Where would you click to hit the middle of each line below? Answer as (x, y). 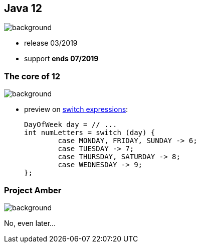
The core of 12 (32, 76)
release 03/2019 (51, 43)
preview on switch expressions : (76, 109)
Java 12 (23, 8)
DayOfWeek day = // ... (71, 125)
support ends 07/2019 (61, 59)
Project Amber (33, 190)
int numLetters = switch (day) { (90, 133)
